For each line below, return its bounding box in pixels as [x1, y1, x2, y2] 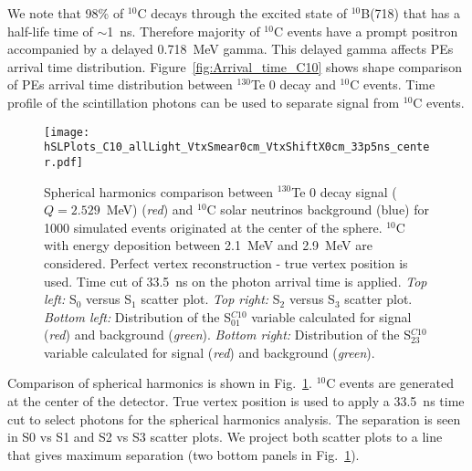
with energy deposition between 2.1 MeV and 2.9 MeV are [44, 235, 372, 255]
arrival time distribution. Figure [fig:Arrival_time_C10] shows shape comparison [7, 57, 462, 76]
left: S [44, 289, 77, 309]
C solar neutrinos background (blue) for [206, 200, 429, 219]
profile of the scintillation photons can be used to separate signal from [7, 92, 400, 111]
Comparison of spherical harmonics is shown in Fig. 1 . [7, 373, 312, 392]
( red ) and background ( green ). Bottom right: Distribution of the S [44, 325, 411, 344]
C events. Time [350, 75, 435, 94]
